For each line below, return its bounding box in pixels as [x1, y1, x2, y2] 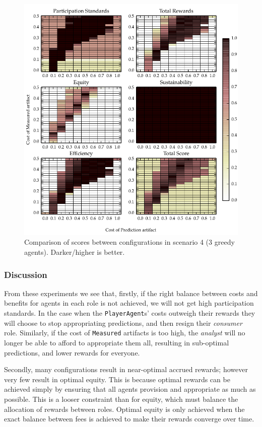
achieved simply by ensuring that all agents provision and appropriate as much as [4, 384, 256, 394]
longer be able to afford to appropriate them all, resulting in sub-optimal [4, 337, 229, 347]
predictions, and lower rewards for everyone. [4, 347, 140, 358]
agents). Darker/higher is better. [24, 247, 125, 257]
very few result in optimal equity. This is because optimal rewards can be [4, 374, 230, 384]
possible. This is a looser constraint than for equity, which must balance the [4, 393, 238, 404]
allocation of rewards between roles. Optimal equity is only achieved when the [4, 403, 245, 414]
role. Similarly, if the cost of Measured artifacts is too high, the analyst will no [4, 327, 245, 338]
